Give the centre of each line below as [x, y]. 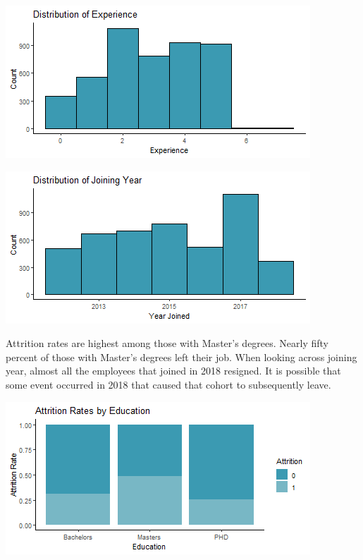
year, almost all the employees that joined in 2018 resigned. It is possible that [173, 371]
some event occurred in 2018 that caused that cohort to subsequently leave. [168, 384]
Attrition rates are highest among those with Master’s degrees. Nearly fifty [167, 343]
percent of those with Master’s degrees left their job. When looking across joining [181, 357]
